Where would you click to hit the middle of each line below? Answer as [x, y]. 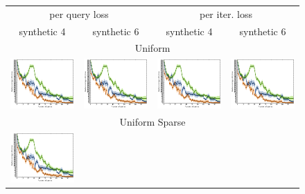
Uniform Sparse [152, 121]
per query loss [79, 13]
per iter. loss [226, 13]
